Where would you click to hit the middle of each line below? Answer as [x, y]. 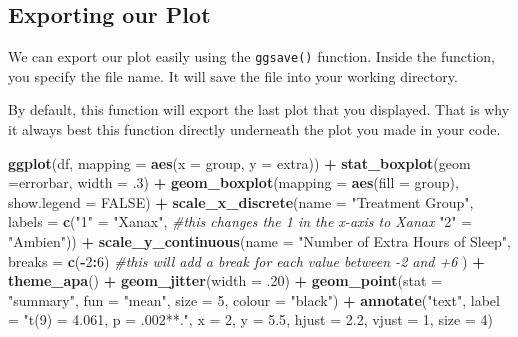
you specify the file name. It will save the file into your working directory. [233, 75]
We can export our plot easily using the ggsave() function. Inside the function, [251, 56]
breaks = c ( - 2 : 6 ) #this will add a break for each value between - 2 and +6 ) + [246, 260]
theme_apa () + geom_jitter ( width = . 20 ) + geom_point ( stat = [225, 280]
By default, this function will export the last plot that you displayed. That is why [259, 109]
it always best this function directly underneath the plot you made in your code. [254, 129]
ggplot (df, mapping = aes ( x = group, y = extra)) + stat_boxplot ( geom [239, 162]
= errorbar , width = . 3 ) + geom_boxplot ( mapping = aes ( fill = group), [233, 182]
